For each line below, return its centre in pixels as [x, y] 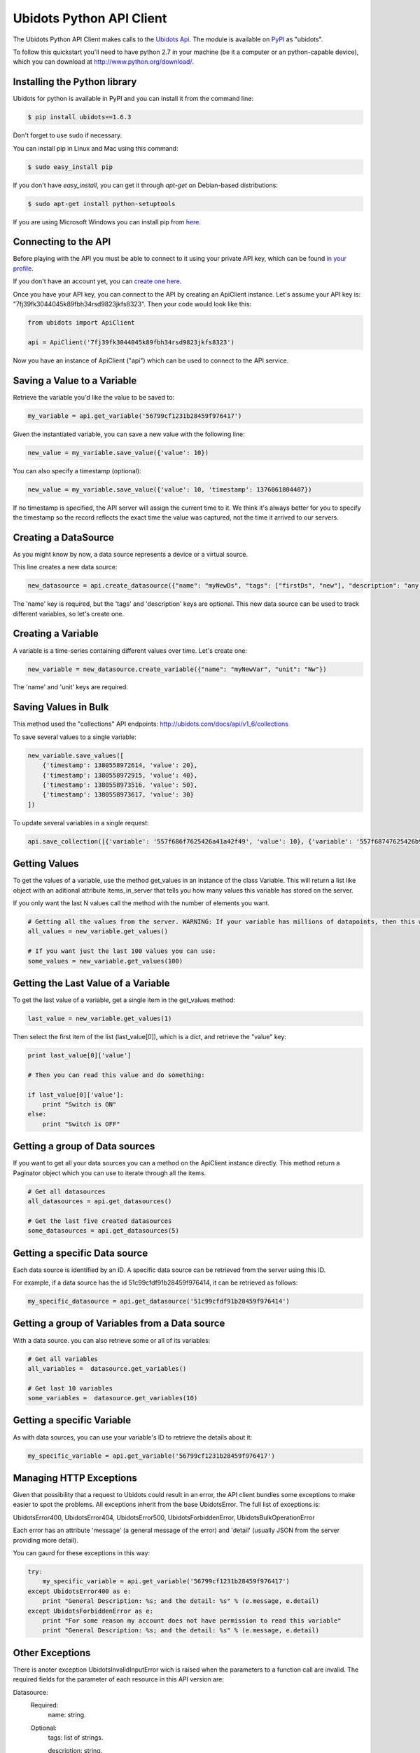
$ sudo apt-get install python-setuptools [101, 204]
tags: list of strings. [76, 1738]
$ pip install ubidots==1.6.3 [79, 117]
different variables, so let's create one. [69, 614]
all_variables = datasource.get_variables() [107, 1368]
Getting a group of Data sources [84, 1146]
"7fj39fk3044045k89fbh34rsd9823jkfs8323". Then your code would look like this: [132, 304]
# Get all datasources [66, 1191]
